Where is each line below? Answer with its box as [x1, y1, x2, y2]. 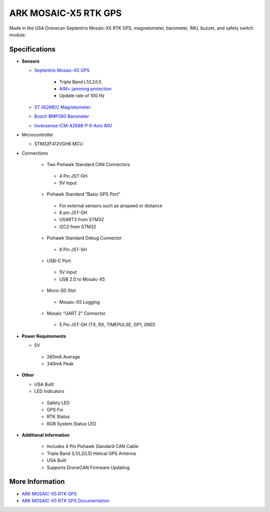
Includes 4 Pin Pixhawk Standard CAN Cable [46, 443, 138, 449]
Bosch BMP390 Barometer [34, 113, 89, 120]
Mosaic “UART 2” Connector [46, 310, 106, 316]
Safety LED [46, 399, 70, 405]
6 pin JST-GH [59, 210, 87, 216]
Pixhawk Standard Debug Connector [46, 235, 122, 241]
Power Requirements [21, 333, 66, 339]
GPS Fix [46, 406, 63, 412]
